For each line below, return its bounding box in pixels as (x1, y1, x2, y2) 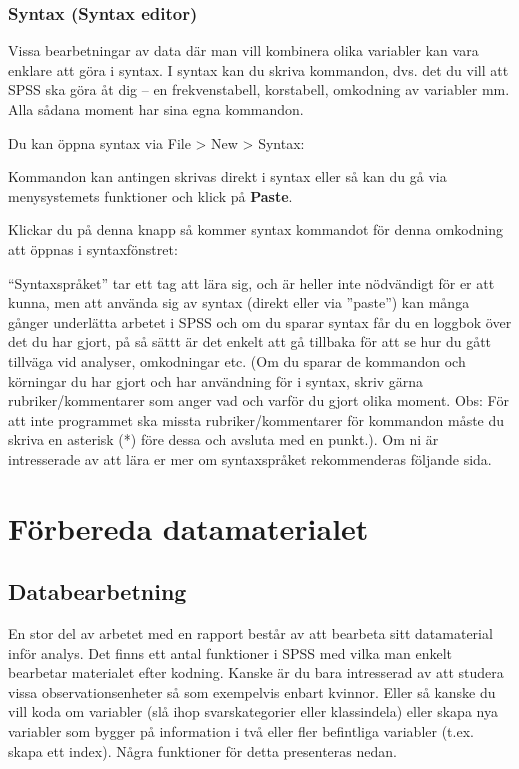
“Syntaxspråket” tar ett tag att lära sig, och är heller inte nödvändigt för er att (8, 272, 495, 293)
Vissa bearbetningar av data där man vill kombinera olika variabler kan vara (8, 40, 479, 61)
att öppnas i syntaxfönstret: (8, 238, 178, 259)
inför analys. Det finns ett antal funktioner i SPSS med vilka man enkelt (8, 642, 453, 663)
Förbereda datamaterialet (8, 507, 369, 548)
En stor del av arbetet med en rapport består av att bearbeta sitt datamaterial (8, 623, 493, 644)
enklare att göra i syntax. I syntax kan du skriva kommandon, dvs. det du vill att (8, 59, 509, 80)
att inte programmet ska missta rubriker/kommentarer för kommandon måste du (8, 409, 505, 430)
